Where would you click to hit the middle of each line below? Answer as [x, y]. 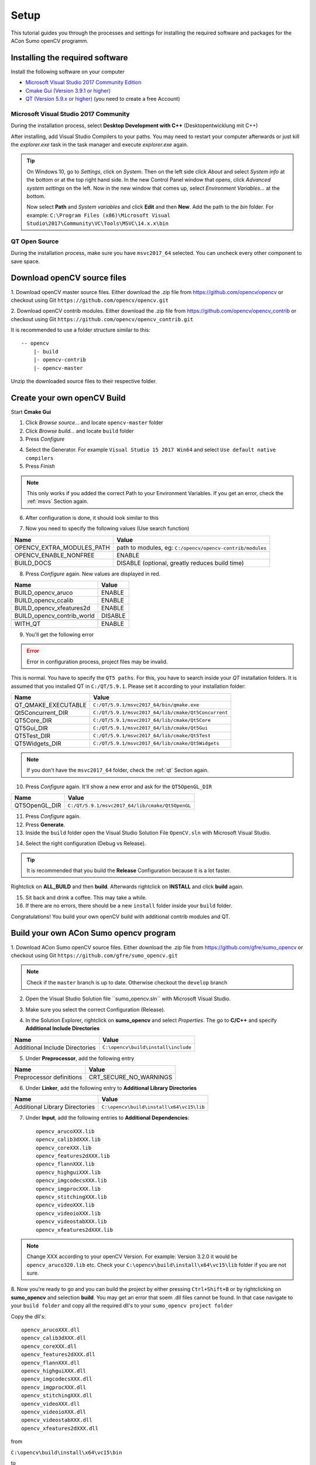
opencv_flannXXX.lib [65, 1164]
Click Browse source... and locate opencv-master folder [95, 423]
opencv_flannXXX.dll [51, 1363]
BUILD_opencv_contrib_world [54, 616]
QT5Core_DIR [33, 720]
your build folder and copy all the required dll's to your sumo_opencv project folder [122, 1306]
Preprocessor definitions [48, 1077]
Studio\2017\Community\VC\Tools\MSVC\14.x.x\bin [98, 224]
